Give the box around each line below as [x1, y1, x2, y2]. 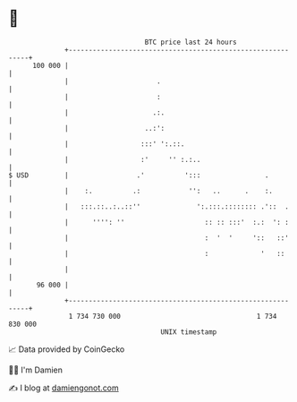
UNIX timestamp [160, 327, 217, 337]
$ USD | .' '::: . [8, 170, 269, 180]
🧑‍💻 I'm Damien [8, 364, 64, 375]
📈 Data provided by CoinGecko [8, 344, 125, 355]
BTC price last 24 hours [144, 38, 238, 47]
